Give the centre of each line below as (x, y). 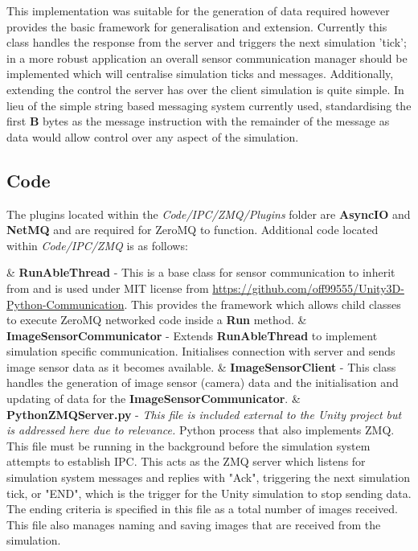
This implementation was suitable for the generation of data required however (198, 10)
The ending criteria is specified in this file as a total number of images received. (203, 509)
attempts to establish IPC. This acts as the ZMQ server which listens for (186, 461)
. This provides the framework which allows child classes (262, 304)
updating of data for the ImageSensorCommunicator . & (154, 399)
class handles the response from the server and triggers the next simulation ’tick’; (207, 42)
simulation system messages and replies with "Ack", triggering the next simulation (208, 477)
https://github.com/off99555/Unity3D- (308, 288)
